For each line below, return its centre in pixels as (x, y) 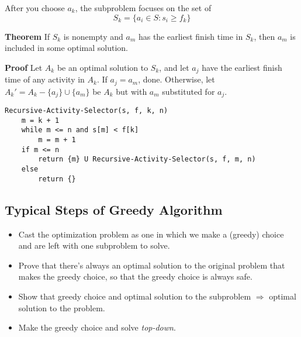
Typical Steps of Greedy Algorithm (114, 209)
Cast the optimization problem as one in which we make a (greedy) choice (151, 234)
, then (264, 36)
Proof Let (24, 67)
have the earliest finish (242, 67)
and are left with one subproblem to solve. (94, 245)
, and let (174, 67)
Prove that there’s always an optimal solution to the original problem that (152, 265)
